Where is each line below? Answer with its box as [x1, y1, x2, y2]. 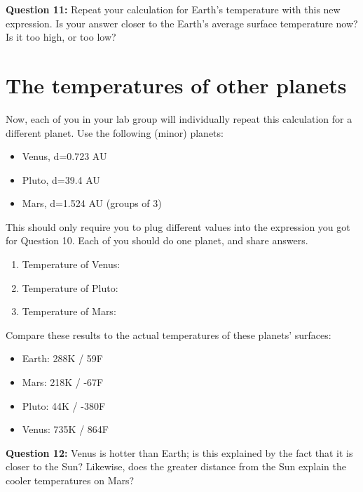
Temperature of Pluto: [22, 280, 118, 295]
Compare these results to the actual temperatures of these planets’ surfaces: [6, 327, 331, 342]
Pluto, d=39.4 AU [22, 172, 100, 187]
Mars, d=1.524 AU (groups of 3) [22, 196, 162, 211]
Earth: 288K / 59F [22, 351, 103, 366]
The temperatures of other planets [6, 70, 347, 99]
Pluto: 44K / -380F [22, 398, 106, 413]
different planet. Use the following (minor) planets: [6, 125, 224, 140]
